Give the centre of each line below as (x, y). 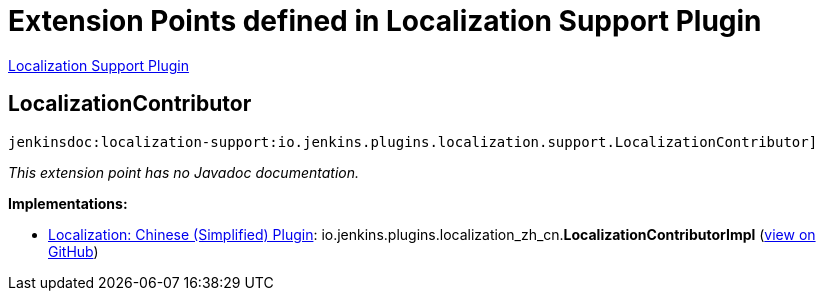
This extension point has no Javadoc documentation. (184, 172)
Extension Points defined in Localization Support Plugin (385, 21)
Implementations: (68, 203)
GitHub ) (73, 251)
